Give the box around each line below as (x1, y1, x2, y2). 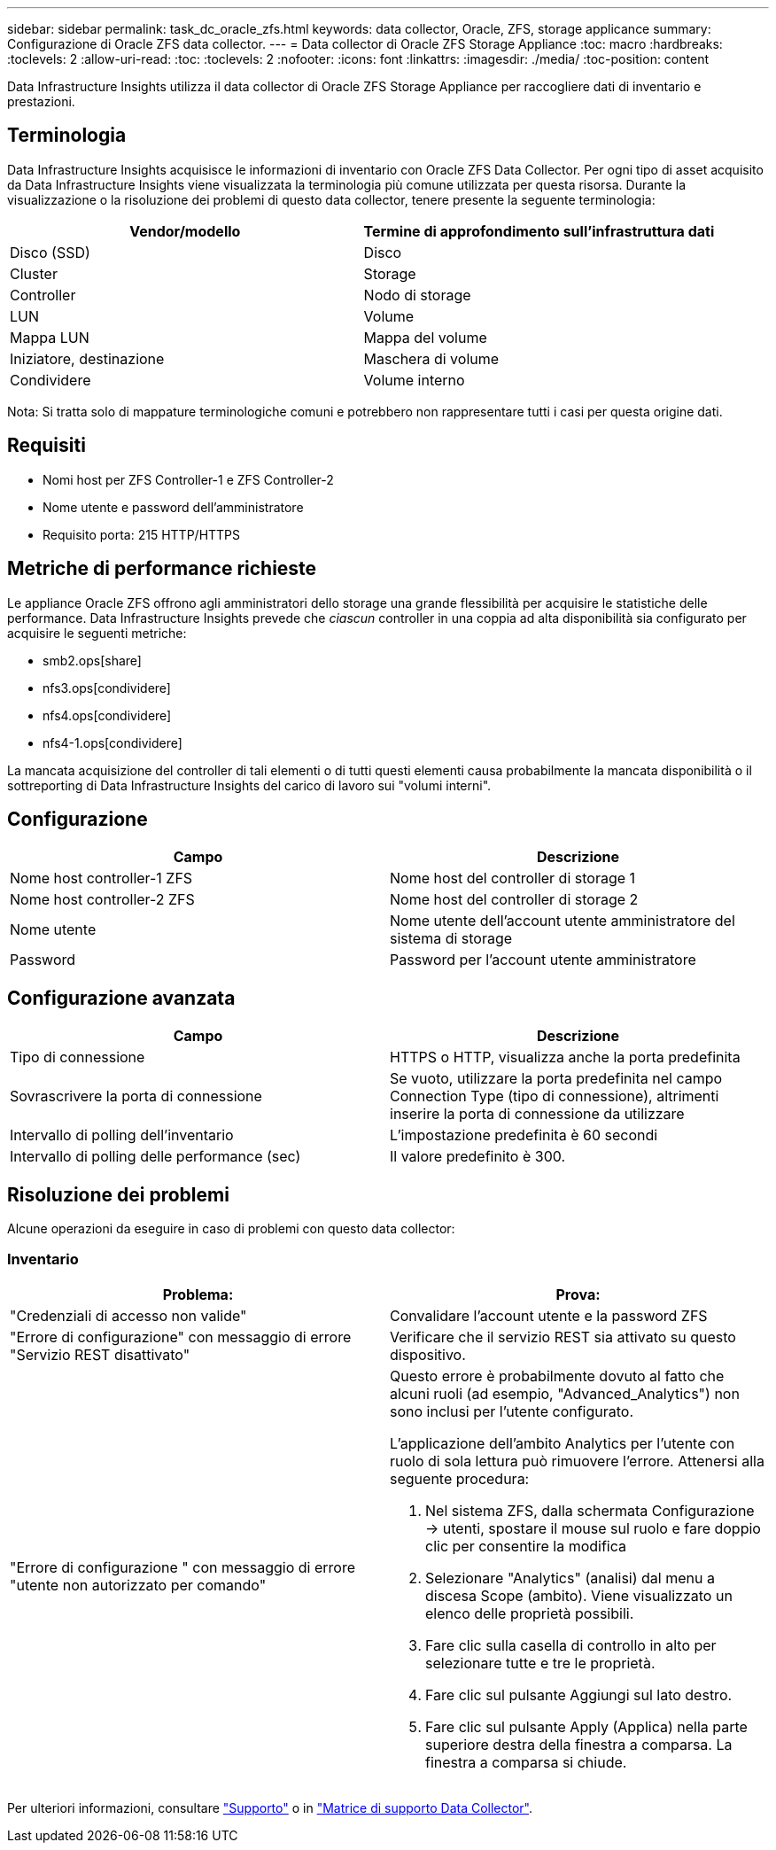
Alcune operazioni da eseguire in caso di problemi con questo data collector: (7, 1221, 455, 1237)
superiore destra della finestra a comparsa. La (425, 1735, 733, 1753)
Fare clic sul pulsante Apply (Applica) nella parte (425, 1717, 748, 1736)
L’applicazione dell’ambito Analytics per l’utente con (390, 1434, 735, 1452)
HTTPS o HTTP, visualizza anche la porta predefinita (390, 1048, 741, 1067)
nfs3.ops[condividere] (43, 680, 171, 696)
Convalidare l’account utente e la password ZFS (390, 1306, 708, 1325)
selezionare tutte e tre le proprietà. (425, 1653, 656, 1672)
